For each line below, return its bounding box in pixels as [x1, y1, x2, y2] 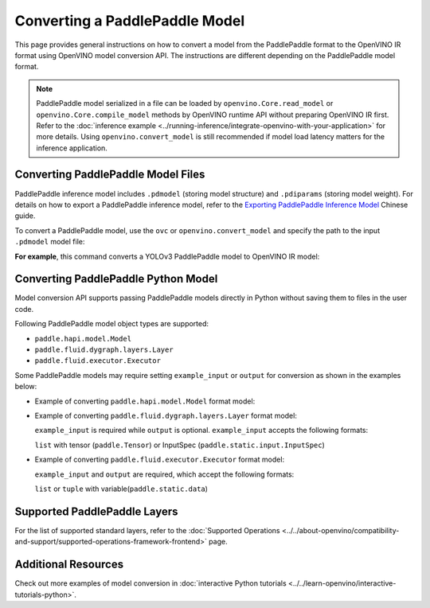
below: [14, 382, 37, 392]
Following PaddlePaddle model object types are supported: [14, 319, 209, 329]
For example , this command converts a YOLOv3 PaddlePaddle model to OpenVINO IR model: [14, 251, 320, 261]
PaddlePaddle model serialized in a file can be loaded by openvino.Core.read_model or [36, 99, 334, 108]
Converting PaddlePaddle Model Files [14, 168, 205, 181]
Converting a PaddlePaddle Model [14, 12, 245, 29]
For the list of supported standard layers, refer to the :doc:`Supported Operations [14, 525, 280, 535]
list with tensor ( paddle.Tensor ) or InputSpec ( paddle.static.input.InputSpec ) [34, 440, 326, 450]
